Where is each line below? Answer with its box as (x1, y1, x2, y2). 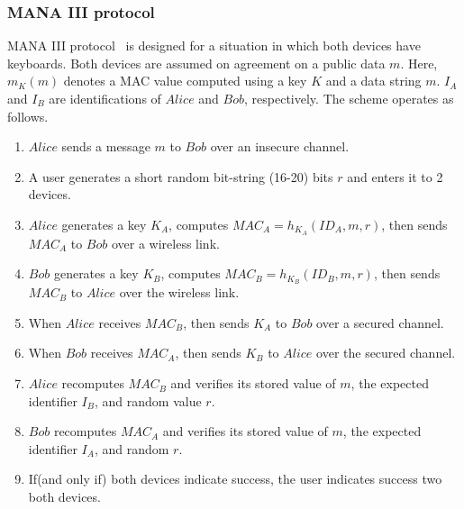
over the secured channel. (316, 343, 456, 362)
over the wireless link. (119, 283, 240, 302)
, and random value (94, 391, 202, 410)
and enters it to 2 (347, 167, 443, 186)
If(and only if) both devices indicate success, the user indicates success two (28, 469, 442, 488)
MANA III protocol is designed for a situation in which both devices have (7, 36, 421, 55)
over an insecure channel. (210, 137, 350, 156)
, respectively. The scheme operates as (244, 89, 454, 107)
